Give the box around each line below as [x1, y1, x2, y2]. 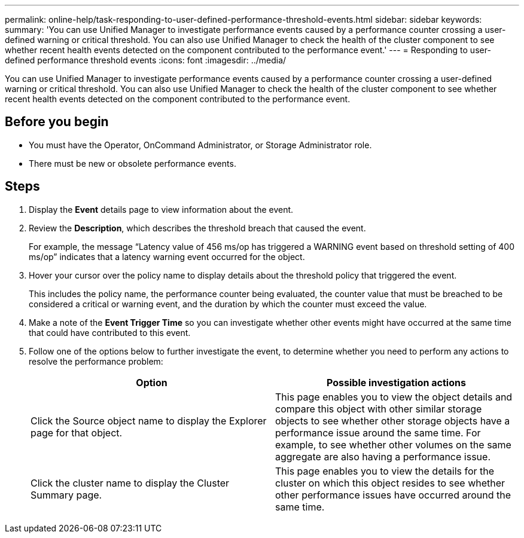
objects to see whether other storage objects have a [275, 414, 510, 427]
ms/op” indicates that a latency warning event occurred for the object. [29, 251, 305, 262]
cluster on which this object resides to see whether [275, 476, 505, 489]
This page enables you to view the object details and [275, 390, 513, 403]
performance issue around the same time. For [275, 426, 481, 439]
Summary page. [31, 488, 102, 501]
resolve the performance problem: [29, 356, 163, 366]
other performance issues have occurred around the [275, 488, 511, 501]
